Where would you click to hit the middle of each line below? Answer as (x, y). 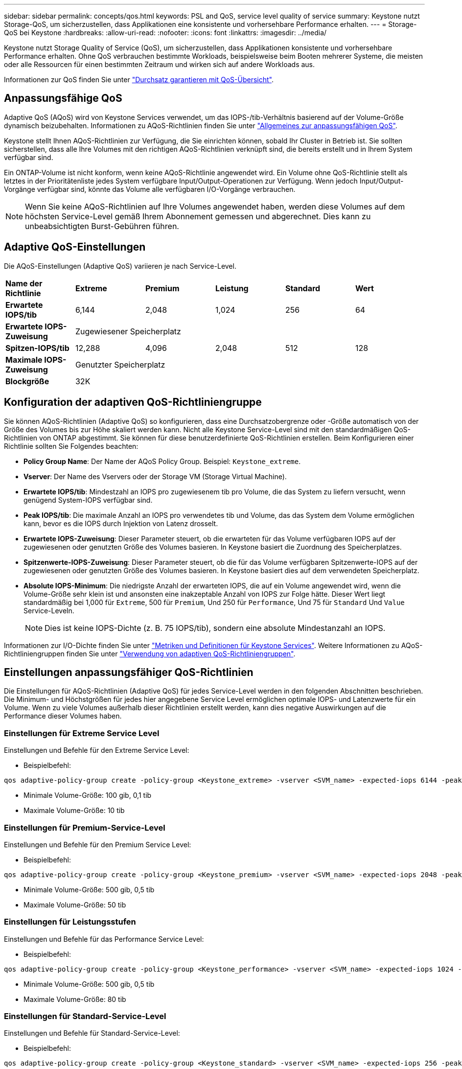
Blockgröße (27, 381)
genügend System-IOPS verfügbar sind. (88, 500)
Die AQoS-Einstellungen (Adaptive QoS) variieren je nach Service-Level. (120, 266)
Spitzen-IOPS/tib (37, 348)
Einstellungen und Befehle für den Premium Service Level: (98, 844)
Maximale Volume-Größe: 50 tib (75, 905)
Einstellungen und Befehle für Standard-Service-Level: (92, 1033)
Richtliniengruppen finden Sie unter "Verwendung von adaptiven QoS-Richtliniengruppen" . (150, 653)
